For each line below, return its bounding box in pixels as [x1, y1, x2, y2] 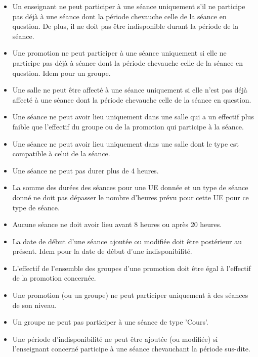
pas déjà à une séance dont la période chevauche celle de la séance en [12, 11, 227, 21]
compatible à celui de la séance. [12, 148, 110, 159]
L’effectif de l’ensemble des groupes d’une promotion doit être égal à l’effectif [12, 262, 251, 273]
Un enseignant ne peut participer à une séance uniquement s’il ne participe [12, 1, 245, 11]
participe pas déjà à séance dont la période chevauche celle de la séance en [12, 57, 243, 68]
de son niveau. [12, 299, 57, 310]
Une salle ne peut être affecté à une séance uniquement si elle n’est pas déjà [12, 84, 247, 95]
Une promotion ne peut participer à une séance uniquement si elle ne [12, 48, 227, 58]
